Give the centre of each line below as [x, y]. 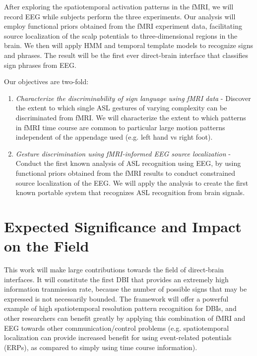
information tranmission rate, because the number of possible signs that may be [126, 289]
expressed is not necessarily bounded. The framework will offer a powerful [116, 298]
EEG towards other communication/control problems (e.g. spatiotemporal [117, 328]
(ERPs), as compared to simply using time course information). [101, 347]
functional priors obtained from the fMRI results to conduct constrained [125, 173]
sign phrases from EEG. [40, 65]
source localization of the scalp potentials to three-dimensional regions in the [121, 35]
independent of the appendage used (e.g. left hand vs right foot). [114, 137]
